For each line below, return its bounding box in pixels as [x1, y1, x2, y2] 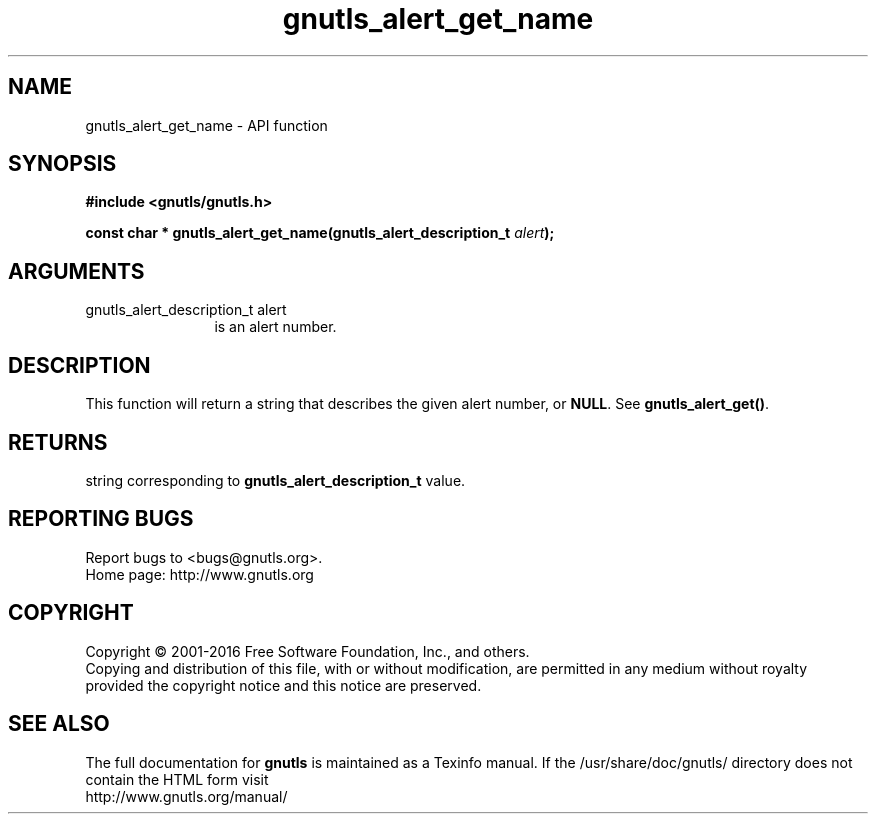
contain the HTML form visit [85, 770, 269, 788]
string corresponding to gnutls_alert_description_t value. [85, 471, 466, 489]
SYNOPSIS [8, 151, 117, 177]
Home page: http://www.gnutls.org [85, 565, 314, 583]
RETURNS [8, 429, 108, 455]
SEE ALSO [8, 711, 110, 737]
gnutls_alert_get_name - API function [85, 116, 328, 134]
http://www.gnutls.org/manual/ [85, 787, 288, 805]
